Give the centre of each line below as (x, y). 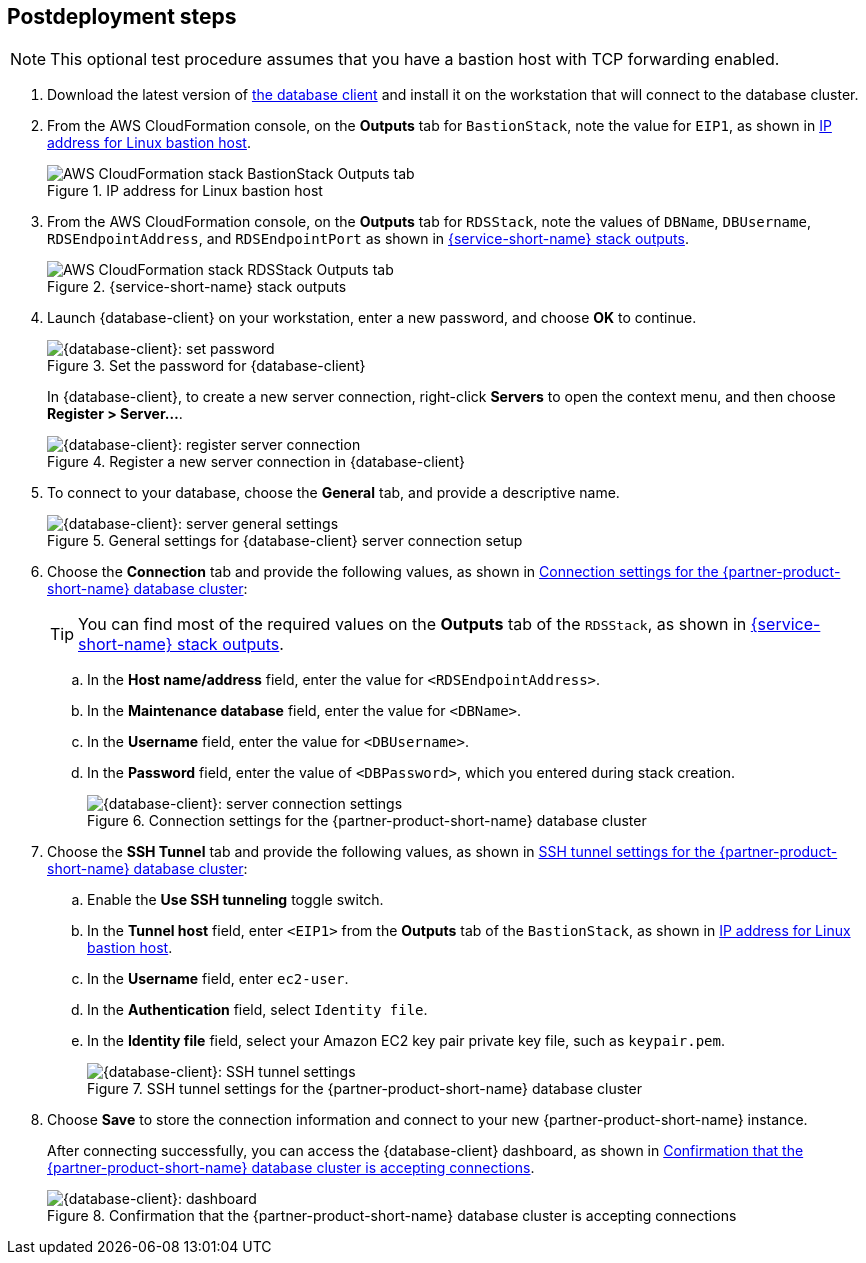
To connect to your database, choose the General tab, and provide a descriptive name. (333, 493)
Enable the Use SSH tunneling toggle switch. (235, 900)
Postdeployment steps (122, 16)
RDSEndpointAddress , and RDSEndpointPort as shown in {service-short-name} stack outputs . (368, 239)
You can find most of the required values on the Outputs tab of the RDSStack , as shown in (412, 624)
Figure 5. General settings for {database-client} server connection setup (285, 541)
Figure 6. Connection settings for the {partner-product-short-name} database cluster (367, 821)
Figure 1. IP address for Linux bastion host (185, 191)
